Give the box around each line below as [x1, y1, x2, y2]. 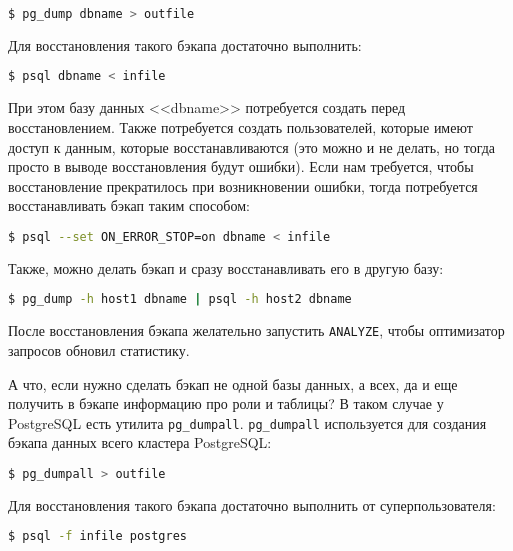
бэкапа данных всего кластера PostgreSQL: [8, 432, 272, 453]
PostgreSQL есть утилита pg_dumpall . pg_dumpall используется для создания [8, 412, 487, 433]
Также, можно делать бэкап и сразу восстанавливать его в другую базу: [8, 257, 444, 278]
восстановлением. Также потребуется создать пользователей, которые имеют [8, 116, 473, 137]
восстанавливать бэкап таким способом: [8, 195, 250, 216]
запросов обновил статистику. [8, 339, 190, 360]
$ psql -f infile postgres [8, 529, 187, 544]
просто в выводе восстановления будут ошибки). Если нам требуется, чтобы [8, 156, 474, 177]
